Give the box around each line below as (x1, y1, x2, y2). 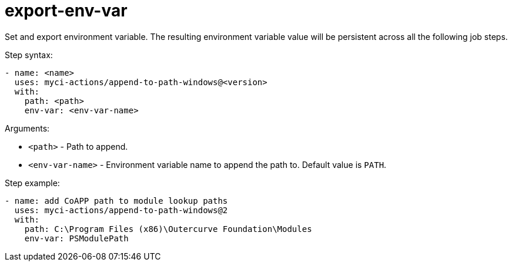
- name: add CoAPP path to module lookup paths (5, 196, 228, 206)
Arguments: (5, 123, 50, 133)
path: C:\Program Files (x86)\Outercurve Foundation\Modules (24, 224, 312, 234)
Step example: (5, 177, 60, 188)
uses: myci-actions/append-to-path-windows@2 (14, 205, 228, 215)
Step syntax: (5, 49, 53, 60)
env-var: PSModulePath (24, 233, 129, 243)
